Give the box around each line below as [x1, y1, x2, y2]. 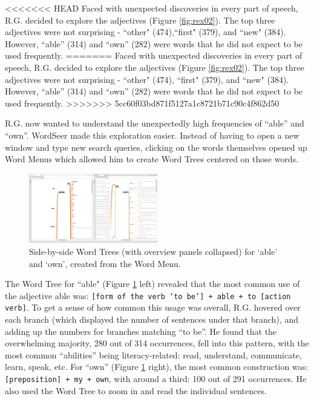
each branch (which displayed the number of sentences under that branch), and [5, 313, 298, 326]
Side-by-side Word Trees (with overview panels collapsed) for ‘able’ [29, 245, 278, 257]
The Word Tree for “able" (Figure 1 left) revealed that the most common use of [5, 277, 300, 290]
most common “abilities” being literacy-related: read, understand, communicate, [5, 348, 302, 361]
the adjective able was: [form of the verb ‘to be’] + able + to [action [5, 289, 291, 302]
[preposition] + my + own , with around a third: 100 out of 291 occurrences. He [5, 372, 307, 385]
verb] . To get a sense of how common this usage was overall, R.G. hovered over [5, 301, 301, 314]
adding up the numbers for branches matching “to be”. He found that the [5, 325, 277, 337]
